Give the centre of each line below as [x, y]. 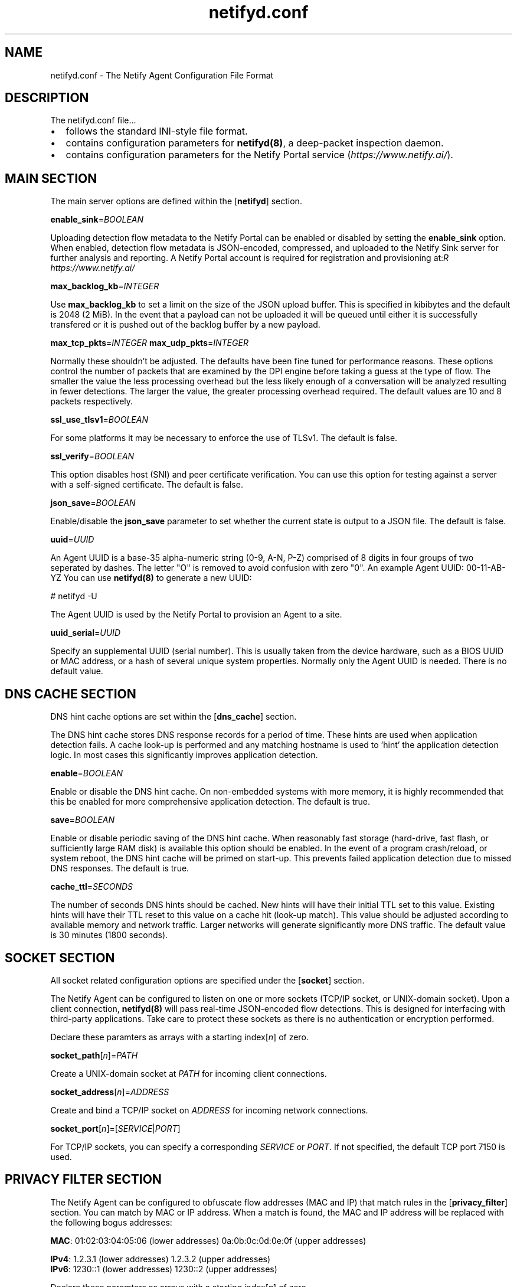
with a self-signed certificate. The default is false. [147, 485]
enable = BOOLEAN [86, 773]
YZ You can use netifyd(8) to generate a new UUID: [151, 578]
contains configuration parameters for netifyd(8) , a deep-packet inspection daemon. [255, 143]
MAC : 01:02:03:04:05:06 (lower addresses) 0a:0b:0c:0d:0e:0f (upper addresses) [208, 1240]
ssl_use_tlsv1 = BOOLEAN [99, 420]
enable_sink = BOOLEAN [97, 220]
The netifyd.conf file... [93, 120]
